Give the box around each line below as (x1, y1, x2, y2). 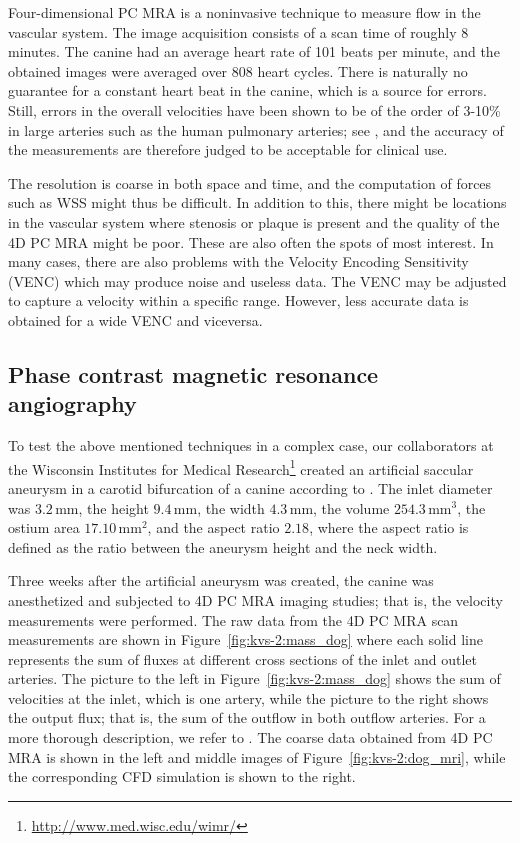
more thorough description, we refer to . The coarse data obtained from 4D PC (8, 727, 493, 748)
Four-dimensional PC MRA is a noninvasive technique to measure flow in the (8, 2, 481, 22)
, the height (78, 497, 149, 518)
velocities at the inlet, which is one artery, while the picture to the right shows (8, 687, 489, 708)
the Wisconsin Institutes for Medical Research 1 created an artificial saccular (8, 455, 474, 479)
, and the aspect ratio (147, 517, 280, 538)
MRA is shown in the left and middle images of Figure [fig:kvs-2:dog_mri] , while (8, 746, 506, 767)
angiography (8, 388, 137, 419)
